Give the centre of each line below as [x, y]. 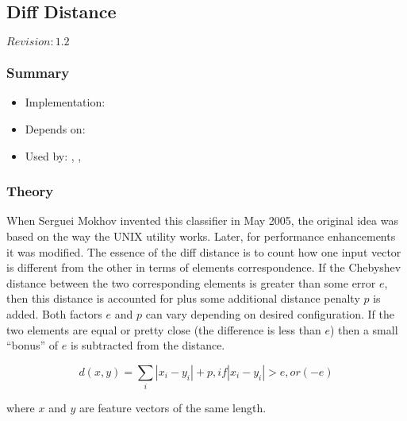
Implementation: [65, 102]
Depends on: [55, 129]
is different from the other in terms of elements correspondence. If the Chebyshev [204, 267]
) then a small [364, 329]
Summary [38, 73]
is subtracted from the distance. [148, 345]
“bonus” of [33, 345]
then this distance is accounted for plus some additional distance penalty [183, 298]
